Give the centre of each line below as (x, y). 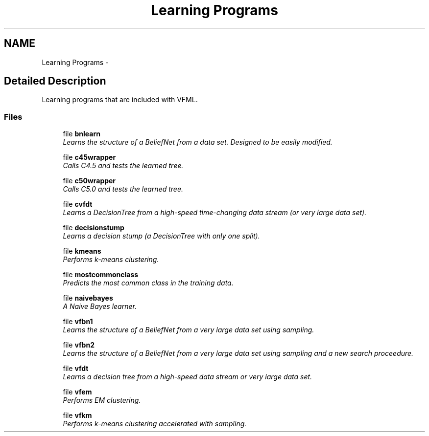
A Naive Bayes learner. (100, 306)
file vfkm (77, 415)
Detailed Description (55, 81)
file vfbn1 (78, 322)
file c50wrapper (89, 181)
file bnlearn (82, 134)
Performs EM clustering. (102, 400)
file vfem (77, 392)
